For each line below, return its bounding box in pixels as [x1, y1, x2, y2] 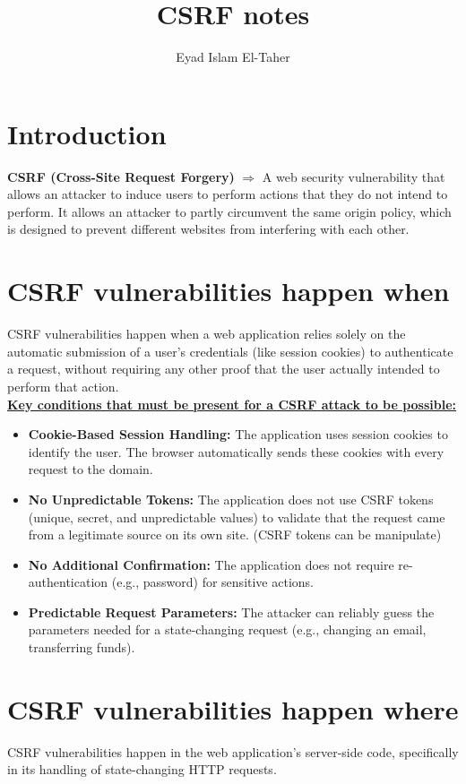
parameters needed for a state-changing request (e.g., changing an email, [28, 620, 427, 639]
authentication [28, 573, 108, 591]
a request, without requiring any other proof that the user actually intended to [7, 359, 440, 378]
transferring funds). [28, 638, 135, 657]
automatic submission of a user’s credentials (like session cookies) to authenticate [7, 341, 453, 360]
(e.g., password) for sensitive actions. [111, 573, 314, 591]
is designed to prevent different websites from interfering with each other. [7, 220, 410, 238]
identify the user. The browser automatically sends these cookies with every [28, 442, 444, 461]
